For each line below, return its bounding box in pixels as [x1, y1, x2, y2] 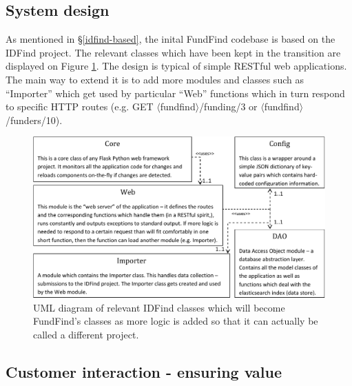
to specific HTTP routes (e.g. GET [6, 99, 154, 114]
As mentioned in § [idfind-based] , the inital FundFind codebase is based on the [6, 32, 335, 46]
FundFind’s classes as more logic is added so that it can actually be [33, 314, 318, 328]
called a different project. [33, 327, 139, 342]
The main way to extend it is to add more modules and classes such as [6, 72, 304, 86]
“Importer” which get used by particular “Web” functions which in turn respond [6, 85, 345, 100]
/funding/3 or [199, 99, 258, 114]
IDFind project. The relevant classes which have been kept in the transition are [6, 45, 341, 59]
